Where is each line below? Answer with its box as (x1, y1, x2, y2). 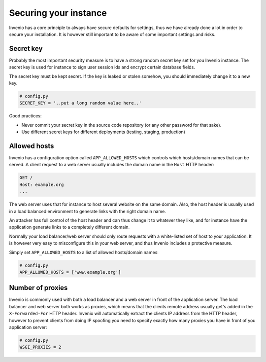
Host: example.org (19, 181, 64, 187)
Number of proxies (9, 284, 68, 292)
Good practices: (9, 113, 42, 119)
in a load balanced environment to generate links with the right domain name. (9, 208, 166, 214)
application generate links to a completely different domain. (9, 224, 130, 230)
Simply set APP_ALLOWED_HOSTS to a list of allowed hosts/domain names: (9, 249, 159, 255)
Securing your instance (9, 7, 107, 18)
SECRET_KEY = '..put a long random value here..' (19, 100, 142, 106)
